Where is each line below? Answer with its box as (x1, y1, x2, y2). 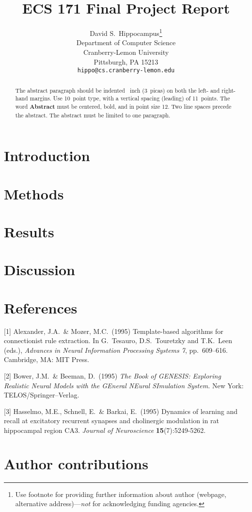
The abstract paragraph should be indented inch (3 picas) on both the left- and (15, 86, 220, 94)
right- (221, 86, 236, 94)
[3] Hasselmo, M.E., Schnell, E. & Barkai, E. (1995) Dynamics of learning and (4, 406, 237, 416)
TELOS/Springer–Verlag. (4, 390, 79, 400)
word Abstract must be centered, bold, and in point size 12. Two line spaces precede (15, 102, 232, 111)
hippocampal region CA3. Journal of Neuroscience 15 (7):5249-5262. (4, 425, 206, 435)
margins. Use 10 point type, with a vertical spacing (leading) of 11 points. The (30, 94, 230, 102)
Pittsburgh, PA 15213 (94, 56, 158, 66)
